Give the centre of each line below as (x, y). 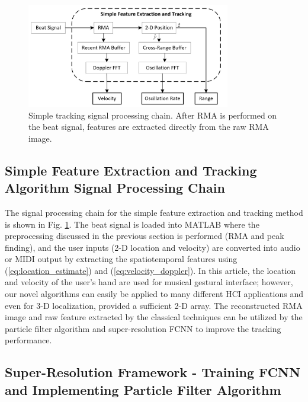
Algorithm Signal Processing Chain (115, 188)
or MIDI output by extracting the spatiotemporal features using (121, 259)
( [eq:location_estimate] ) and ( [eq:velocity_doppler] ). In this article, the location (150, 270)
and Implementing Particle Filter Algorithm (143, 389)
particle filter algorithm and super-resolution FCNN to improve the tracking (143, 328)
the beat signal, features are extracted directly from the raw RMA (149, 127)
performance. (28, 340)
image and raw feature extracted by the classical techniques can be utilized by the (154, 317)
